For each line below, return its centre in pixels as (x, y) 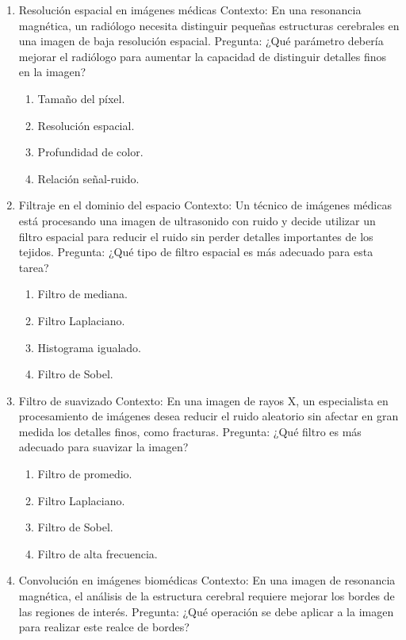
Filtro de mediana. (83, 294)
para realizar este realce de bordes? (104, 627)
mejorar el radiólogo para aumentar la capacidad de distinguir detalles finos (203, 56)
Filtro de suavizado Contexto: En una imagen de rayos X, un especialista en (203, 400)
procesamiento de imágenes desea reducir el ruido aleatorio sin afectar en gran (209, 416)
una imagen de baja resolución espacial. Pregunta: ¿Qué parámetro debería (201, 41)
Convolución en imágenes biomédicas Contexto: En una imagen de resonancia (207, 580)
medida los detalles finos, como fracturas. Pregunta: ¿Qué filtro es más (190, 431)
